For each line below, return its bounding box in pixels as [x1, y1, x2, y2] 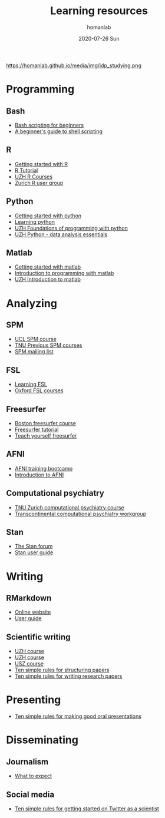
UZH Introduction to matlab [14, 276, 81, 283]
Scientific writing [6, 632, 71, 642]
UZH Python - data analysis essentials [14, 231, 108, 238]
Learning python [14, 218, 55, 225]
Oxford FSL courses [14, 387, 64, 394]
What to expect [14, 773, 52, 780]
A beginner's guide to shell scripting [14, 128, 103, 135]
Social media [6, 789, 55, 799]
